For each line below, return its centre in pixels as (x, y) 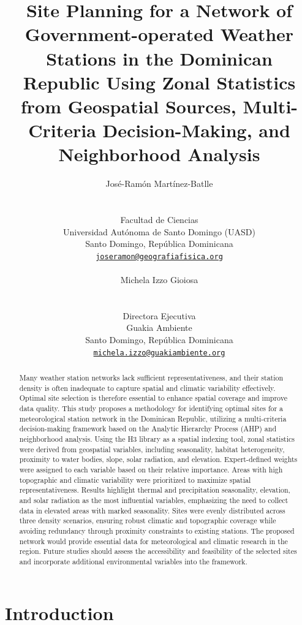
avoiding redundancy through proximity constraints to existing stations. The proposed (157, 530)
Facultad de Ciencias (159, 220)
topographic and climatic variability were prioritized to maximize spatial (135, 479)
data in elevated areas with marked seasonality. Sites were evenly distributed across (152, 510)
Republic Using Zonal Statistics (159, 82)
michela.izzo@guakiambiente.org (159, 353)
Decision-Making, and (196, 130)
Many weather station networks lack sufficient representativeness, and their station (151, 378)
